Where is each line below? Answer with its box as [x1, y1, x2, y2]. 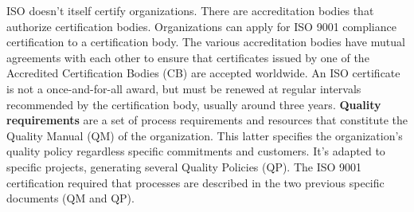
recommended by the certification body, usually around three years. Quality [6, 96, 381, 112]
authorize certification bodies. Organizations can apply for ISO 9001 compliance [6, 18, 396, 34]
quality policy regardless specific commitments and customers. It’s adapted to [6, 143, 385, 159]
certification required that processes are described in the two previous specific [6, 174, 385, 190]
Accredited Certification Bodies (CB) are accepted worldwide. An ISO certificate [6, 65, 400, 81]
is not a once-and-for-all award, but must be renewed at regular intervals [6, 80, 361, 96]
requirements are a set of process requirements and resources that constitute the [6, 112, 408, 128]
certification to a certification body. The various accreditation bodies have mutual [6, 33, 405, 50]
